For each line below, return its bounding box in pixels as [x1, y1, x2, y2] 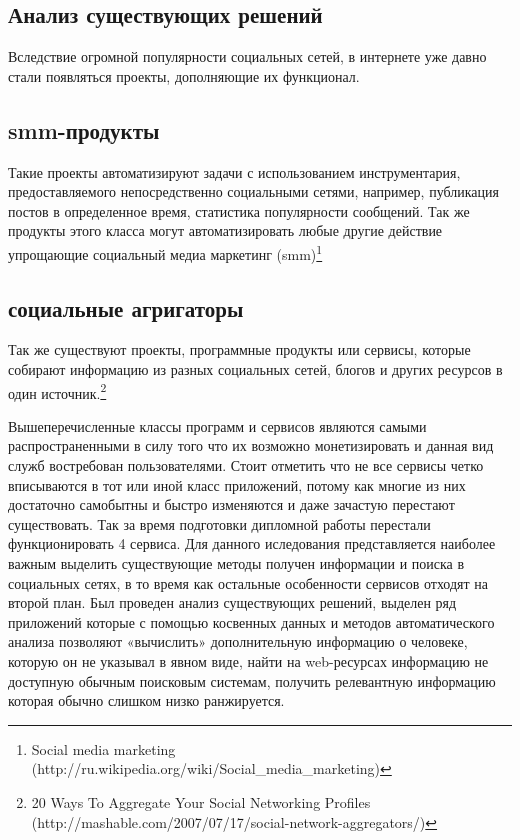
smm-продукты [8, 114, 160, 145]
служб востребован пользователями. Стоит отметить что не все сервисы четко [8, 455, 484, 476]
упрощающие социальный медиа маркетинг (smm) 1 [8, 240, 323, 264]
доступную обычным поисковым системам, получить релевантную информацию [8, 670, 496, 691]
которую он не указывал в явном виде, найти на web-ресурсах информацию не [8, 650, 489, 671]
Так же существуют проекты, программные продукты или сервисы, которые [8, 339, 471, 360]
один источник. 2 [8, 379, 107, 403]
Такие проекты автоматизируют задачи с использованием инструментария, [8, 161, 461, 182]
